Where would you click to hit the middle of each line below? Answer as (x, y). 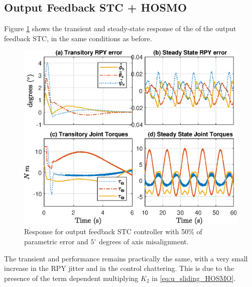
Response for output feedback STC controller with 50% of (113, 231)
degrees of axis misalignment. (144, 242)
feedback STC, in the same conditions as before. (78, 38)
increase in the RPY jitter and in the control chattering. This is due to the (119, 268)
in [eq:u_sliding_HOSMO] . (194, 278)
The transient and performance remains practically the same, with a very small (126, 258)
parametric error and (56, 242)
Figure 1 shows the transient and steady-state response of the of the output (120, 28)
